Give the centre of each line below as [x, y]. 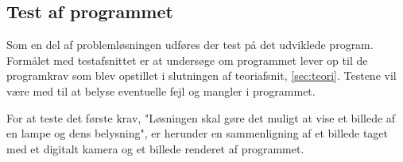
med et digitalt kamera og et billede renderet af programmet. [155, 148]
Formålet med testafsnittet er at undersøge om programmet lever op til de [187, 60]
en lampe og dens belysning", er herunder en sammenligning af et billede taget [198, 133]
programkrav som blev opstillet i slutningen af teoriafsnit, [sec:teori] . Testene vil [201, 75]
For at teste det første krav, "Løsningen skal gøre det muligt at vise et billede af [201, 117]
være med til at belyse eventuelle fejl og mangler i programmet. [161, 90]
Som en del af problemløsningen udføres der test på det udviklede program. [190, 45]
